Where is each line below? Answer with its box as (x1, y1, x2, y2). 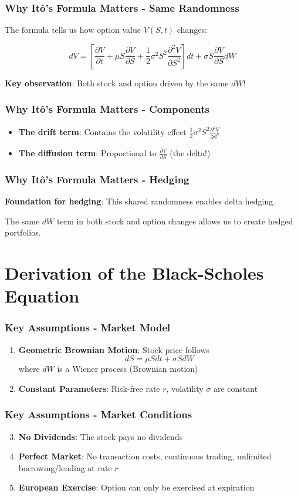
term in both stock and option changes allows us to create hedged (56, 214, 293, 227)
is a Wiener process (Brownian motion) (57, 362, 198, 375)
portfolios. (5, 226, 41, 239)
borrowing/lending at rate (18, 461, 112, 474)
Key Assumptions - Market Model (5, 320, 171, 335)
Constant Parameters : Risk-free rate (18, 382, 160, 394)
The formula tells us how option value (5, 23, 141, 36)
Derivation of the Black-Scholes (5, 261, 264, 285)
